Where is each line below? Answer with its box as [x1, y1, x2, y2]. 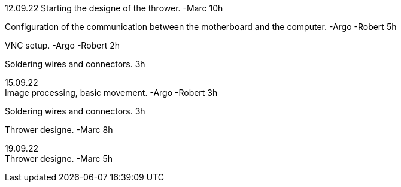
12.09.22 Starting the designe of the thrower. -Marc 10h [5, 3, 223, 13]
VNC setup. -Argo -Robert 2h [5, 40, 120, 50]
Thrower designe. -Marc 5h [5, 153, 113, 164]
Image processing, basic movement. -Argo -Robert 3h [5, 88, 218, 98]
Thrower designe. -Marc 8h [5, 125, 113, 135]
